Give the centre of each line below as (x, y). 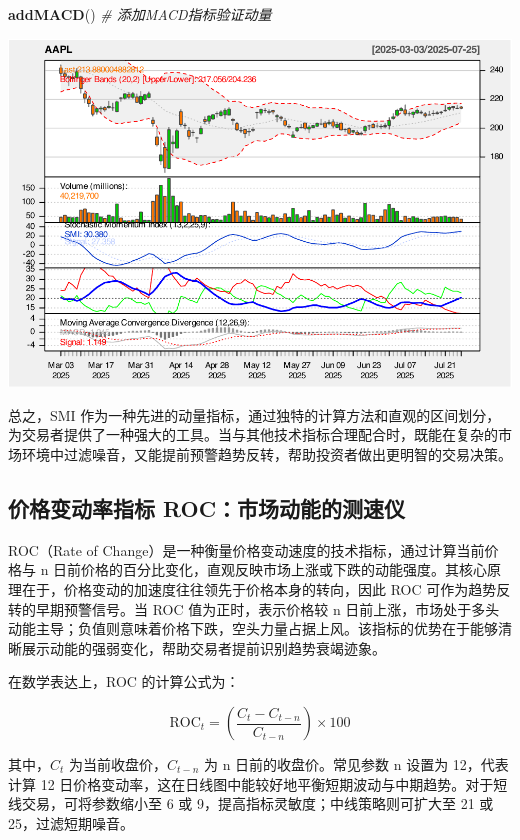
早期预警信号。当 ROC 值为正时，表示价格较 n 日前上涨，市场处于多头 (267, 608)
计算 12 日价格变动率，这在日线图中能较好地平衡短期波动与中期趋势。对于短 (258, 783)
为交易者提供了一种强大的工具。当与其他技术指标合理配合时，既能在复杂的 (253, 434)
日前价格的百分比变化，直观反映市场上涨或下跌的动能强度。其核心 (270, 569)
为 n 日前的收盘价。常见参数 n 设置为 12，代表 (356, 764)
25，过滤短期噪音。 (71, 822)
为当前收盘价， (118, 764)
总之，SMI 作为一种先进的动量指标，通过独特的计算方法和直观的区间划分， (254, 414)
